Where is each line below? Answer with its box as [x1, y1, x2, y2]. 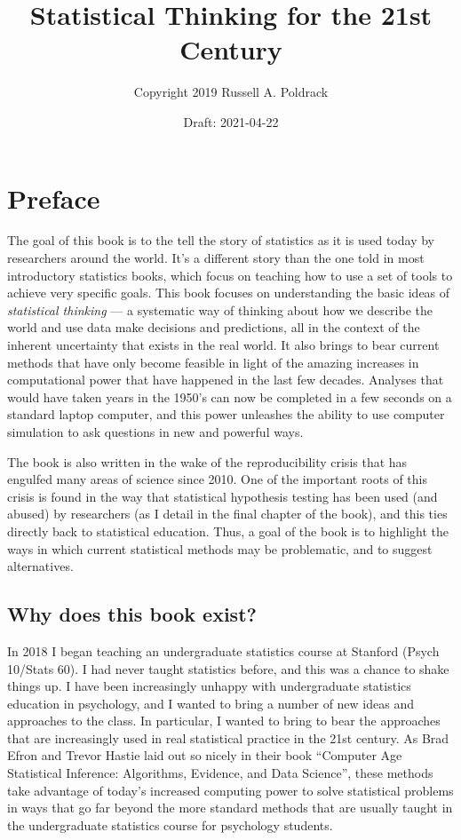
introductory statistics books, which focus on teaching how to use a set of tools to [7, 265, 453, 284]
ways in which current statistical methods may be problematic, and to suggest [7, 539, 433, 558]
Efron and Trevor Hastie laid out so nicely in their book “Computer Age [7, 746, 402, 765]
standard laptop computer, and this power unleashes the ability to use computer [7, 405, 445, 424]
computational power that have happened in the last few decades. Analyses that [7, 370, 444, 389]
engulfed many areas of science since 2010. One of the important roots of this [7, 470, 427, 488]
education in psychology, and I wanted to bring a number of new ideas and [7, 693, 414, 712]
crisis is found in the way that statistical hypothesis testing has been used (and [7, 487, 438, 505]
